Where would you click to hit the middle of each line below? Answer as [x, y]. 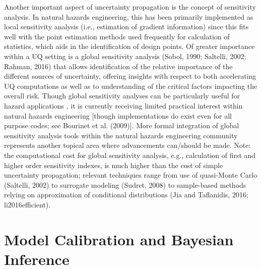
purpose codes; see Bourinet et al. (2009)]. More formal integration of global [122, 125]
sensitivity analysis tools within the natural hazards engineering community [121, 135]
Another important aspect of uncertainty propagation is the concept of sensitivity [130, 7]
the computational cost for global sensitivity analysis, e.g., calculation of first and [130, 155]
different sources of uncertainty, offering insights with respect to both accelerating [130, 76]
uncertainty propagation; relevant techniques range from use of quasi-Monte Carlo [131, 175]
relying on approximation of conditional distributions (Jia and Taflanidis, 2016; [126, 195]
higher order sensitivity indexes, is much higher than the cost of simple [114, 165]
